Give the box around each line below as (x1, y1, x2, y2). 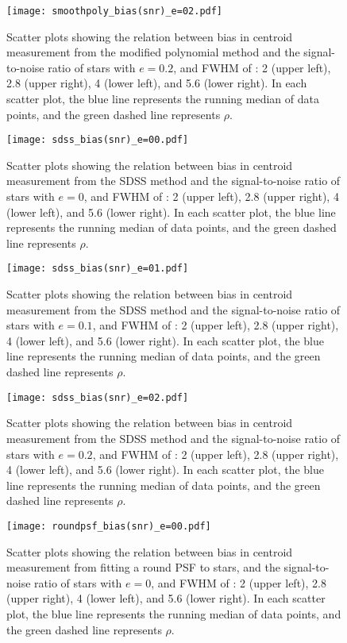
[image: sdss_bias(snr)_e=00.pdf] (6, 134, 189, 146)
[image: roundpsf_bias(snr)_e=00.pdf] (6, 520, 211, 532)
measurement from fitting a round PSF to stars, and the (6, 559, 280, 576)
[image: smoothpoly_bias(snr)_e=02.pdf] (6, 6, 223, 17)
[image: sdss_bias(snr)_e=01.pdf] (6, 263, 189, 275)
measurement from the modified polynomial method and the (6, 44, 300, 60)
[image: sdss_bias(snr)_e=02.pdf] (6, 391, 189, 403)
